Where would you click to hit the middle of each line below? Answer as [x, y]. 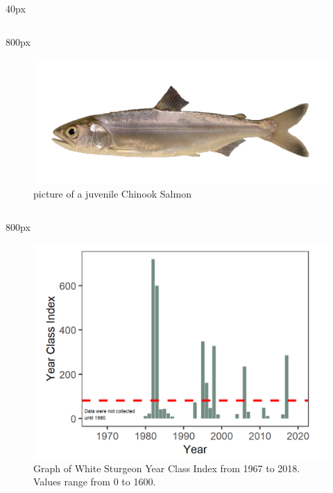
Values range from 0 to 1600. [95, 482]
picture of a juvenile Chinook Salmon [112, 194]
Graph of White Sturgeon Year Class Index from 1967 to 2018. [167, 468]
